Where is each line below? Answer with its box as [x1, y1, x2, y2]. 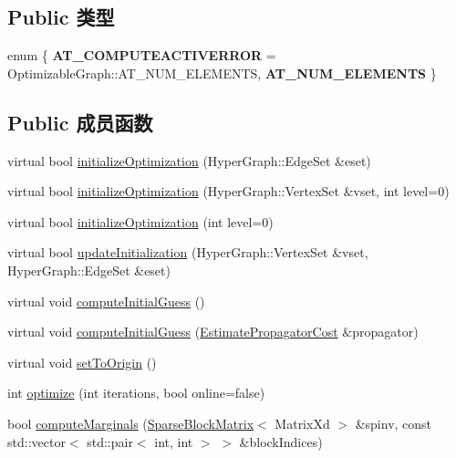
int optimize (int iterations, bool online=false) [7, 383, 265, 402]
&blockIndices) [239, 432, 323, 451]
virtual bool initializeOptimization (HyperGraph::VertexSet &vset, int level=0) [7, 182, 450, 201]
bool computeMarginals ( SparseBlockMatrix [7, 413, 254, 432]
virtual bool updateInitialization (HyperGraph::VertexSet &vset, [7, 243, 368, 262]
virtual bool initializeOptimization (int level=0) [7, 212, 274, 231]
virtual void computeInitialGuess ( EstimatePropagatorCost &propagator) [7, 322, 419, 341]
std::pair [87, 432, 133, 451]
